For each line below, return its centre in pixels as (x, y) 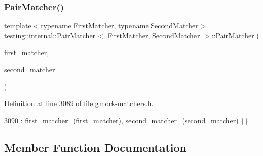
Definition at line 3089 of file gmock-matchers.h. (79, 103)
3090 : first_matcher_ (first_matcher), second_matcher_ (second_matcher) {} (126, 120)
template (18, 25)
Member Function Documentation (95, 147)
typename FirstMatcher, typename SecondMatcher (120, 25)
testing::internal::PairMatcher (50, 35)
